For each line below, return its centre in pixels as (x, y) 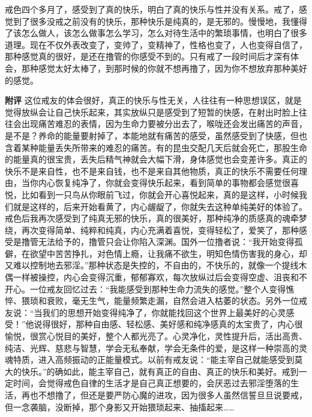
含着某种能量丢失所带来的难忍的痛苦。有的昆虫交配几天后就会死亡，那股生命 (156, 147)
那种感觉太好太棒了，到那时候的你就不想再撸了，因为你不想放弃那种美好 (164, 68)
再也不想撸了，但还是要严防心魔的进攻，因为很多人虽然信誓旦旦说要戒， (164, 395)
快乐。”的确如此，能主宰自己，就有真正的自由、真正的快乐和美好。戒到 (160, 371)
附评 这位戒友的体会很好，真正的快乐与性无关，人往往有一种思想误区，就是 (153, 100)
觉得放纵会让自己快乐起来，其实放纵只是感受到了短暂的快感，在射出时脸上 (152, 112)
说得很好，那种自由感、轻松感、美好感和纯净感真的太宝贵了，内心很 (168, 324)
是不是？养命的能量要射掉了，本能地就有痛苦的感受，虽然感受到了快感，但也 (156, 135)
